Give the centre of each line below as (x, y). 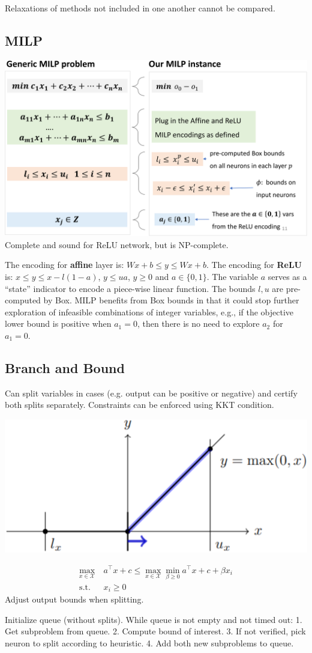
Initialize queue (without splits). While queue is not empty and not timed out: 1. (154, 619)
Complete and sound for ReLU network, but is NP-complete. (117, 244)
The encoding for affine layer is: (64, 265)
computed (23, 300)
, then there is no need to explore (198, 323)
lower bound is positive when (58, 323)
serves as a (287, 276)
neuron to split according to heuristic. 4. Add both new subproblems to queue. (149, 643)
